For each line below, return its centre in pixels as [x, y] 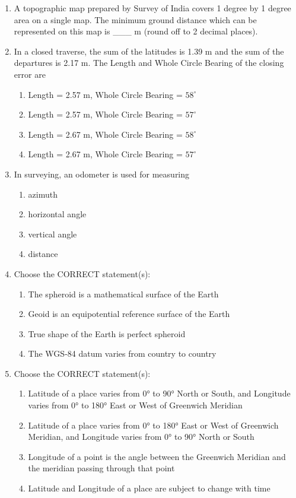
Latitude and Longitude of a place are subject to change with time [149, 488]
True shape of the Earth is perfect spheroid [107, 333]
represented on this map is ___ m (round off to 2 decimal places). [136, 31]
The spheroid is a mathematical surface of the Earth [123, 294]
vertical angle [52, 234]
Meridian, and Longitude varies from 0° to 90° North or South [141, 437]
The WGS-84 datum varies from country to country [122, 353]
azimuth [43, 194]
